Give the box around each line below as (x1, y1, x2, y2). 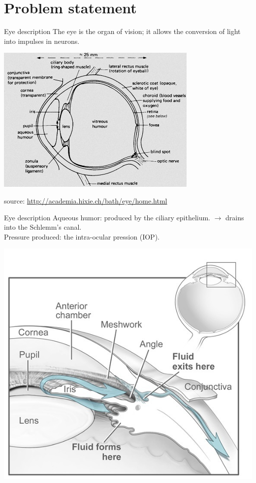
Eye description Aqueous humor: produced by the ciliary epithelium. (4, 212, 210, 222)
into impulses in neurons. (4, 35, 80, 46)
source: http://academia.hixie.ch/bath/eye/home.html (4, 195, 167, 206)
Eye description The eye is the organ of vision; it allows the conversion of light (4, 26, 241, 36)
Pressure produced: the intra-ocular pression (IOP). (4, 231, 160, 241)
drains (225, 212, 244, 222)
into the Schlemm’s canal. (4, 222, 82, 232)
